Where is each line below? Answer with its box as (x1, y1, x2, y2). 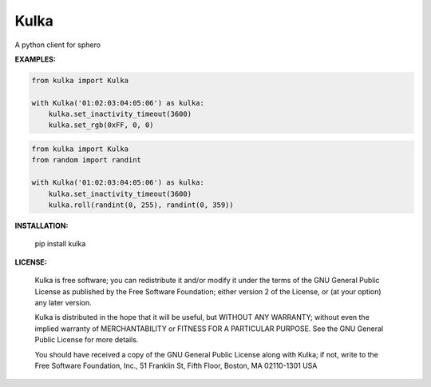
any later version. (34, 297, 92, 307)
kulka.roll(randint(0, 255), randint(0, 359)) (48, 201, 235, 209)
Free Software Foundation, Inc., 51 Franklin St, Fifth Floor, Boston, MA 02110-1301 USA (34, 361, 318, 370)
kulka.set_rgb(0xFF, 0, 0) (48, 121, 155, 130)
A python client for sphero (14, 40, 101, 50)
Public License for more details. (34, 335, 139, 345)
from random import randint (31, 156, 141, 165)
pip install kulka (34, 239, 86, 249)
